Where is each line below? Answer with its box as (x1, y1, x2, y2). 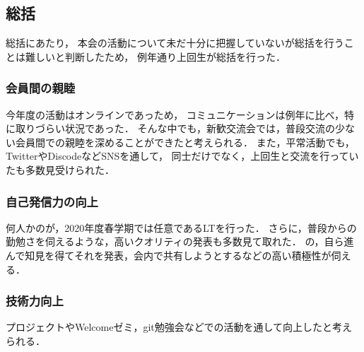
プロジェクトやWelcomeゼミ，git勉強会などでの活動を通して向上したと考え (6, 319, 353, 334)
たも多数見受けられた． (6, 162, 115, 177)
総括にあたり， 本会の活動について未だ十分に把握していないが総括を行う (6, 35, 344, 50)
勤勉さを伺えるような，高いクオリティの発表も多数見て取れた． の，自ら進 (6, 234, 354, 249)
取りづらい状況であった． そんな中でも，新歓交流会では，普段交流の (15, 121, 335, 136)
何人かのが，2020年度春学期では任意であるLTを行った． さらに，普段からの (6, 220, 357, 235)
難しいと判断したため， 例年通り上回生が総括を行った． (25, 49, 286, 64)
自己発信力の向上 (6, 192, 98, 210)
